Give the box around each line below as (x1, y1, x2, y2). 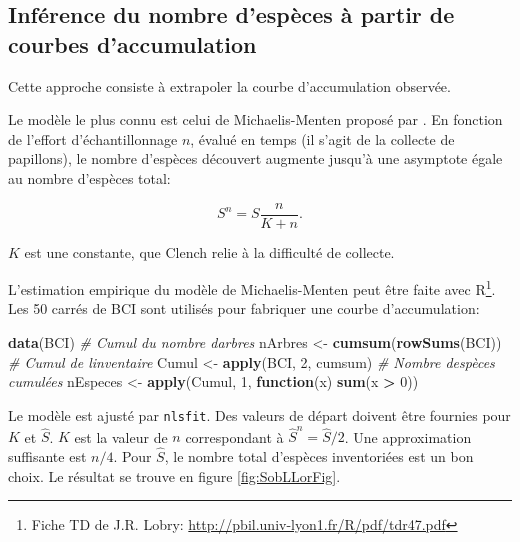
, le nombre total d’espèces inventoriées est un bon (164, 446, 474, 467)
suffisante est (8, 446, 87, 467)
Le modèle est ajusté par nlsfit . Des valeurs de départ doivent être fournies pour (8, 404, 511, 425)
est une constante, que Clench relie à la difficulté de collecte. (24, 241, 395, 262)
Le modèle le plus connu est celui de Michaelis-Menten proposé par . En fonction (8, 109, 503, 130)
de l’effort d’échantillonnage (8, 128, 178, 149)
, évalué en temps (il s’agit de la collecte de (190, 128, 455, 149)
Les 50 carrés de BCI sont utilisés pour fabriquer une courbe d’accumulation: (8, 298, 480, 319)
